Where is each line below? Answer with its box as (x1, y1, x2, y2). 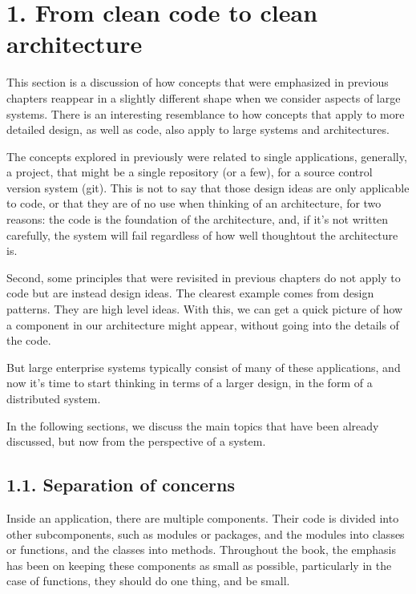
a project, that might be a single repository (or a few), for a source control (6, 164, 373, 180)
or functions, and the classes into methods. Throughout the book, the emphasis (6, 541, 396, 558)
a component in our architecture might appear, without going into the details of (6, 316, 399, 333)
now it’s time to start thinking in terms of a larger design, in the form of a (6, 374, 373, 391)
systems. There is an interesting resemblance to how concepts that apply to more (6, 105, 405, 122)
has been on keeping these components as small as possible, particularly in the (6, 556, 392, 573)
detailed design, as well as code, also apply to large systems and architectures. (6, 121, 390, 138)
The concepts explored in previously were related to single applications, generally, (6, 147, 407, 164)
